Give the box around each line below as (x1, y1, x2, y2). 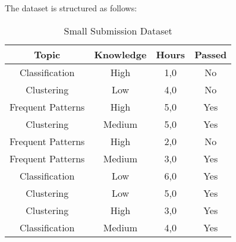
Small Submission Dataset (64, 23, 172, 37)
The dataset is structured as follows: (5, 2, 137, 14)
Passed (194, 47, 227, 61)
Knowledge (94, 47, 147, 61)
